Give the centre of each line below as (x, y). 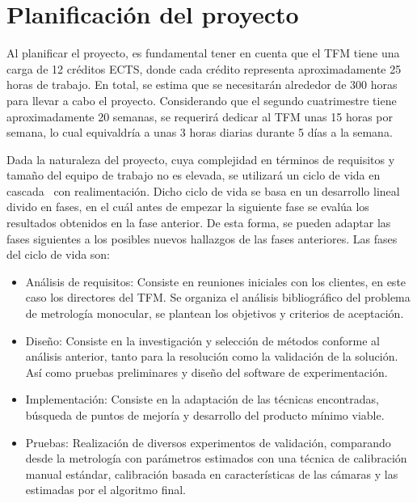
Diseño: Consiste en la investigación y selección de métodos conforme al (202, 340)
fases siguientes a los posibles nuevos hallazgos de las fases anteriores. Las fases (202, 238)
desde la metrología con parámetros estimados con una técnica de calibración (216, 458)
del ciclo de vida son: (59, 254)
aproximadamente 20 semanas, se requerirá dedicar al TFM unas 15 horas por (200, 116)
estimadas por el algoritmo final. (105, 490)
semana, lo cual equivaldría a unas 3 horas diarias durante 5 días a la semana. (200, 132)
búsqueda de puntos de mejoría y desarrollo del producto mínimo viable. (205, 415)
